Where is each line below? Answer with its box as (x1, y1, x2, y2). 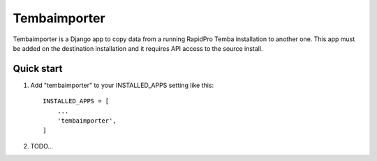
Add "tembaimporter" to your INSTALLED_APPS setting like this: (30, 81, 214, 89)
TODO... (30, 141, 54, 150)
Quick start (13, 63, 63, 75)
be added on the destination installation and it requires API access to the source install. (13, 44, 263, 52)
